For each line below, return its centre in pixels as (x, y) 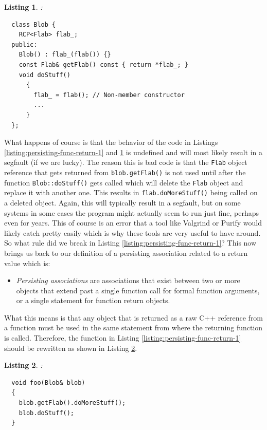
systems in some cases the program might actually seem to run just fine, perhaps (132, 212)
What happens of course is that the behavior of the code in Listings (111, 142)
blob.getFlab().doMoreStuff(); (72, 403)
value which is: (27, 263)
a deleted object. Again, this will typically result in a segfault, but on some (122, 202)
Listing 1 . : (23, 7)
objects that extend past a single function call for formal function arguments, (138, 290)
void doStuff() (44, 75)
